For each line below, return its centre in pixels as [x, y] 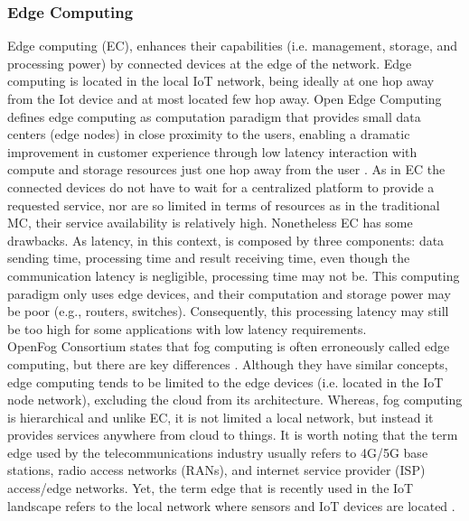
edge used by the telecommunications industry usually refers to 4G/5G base [218, 452]
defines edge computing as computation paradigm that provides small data [214, 116]
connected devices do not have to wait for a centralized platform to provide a [221, 186]
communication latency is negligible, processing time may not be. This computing [234, 275]
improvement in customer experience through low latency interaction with [212, 151]
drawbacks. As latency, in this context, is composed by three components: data [226, 240]
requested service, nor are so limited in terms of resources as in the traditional [224, 205]
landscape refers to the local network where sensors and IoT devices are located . [231, 505]
